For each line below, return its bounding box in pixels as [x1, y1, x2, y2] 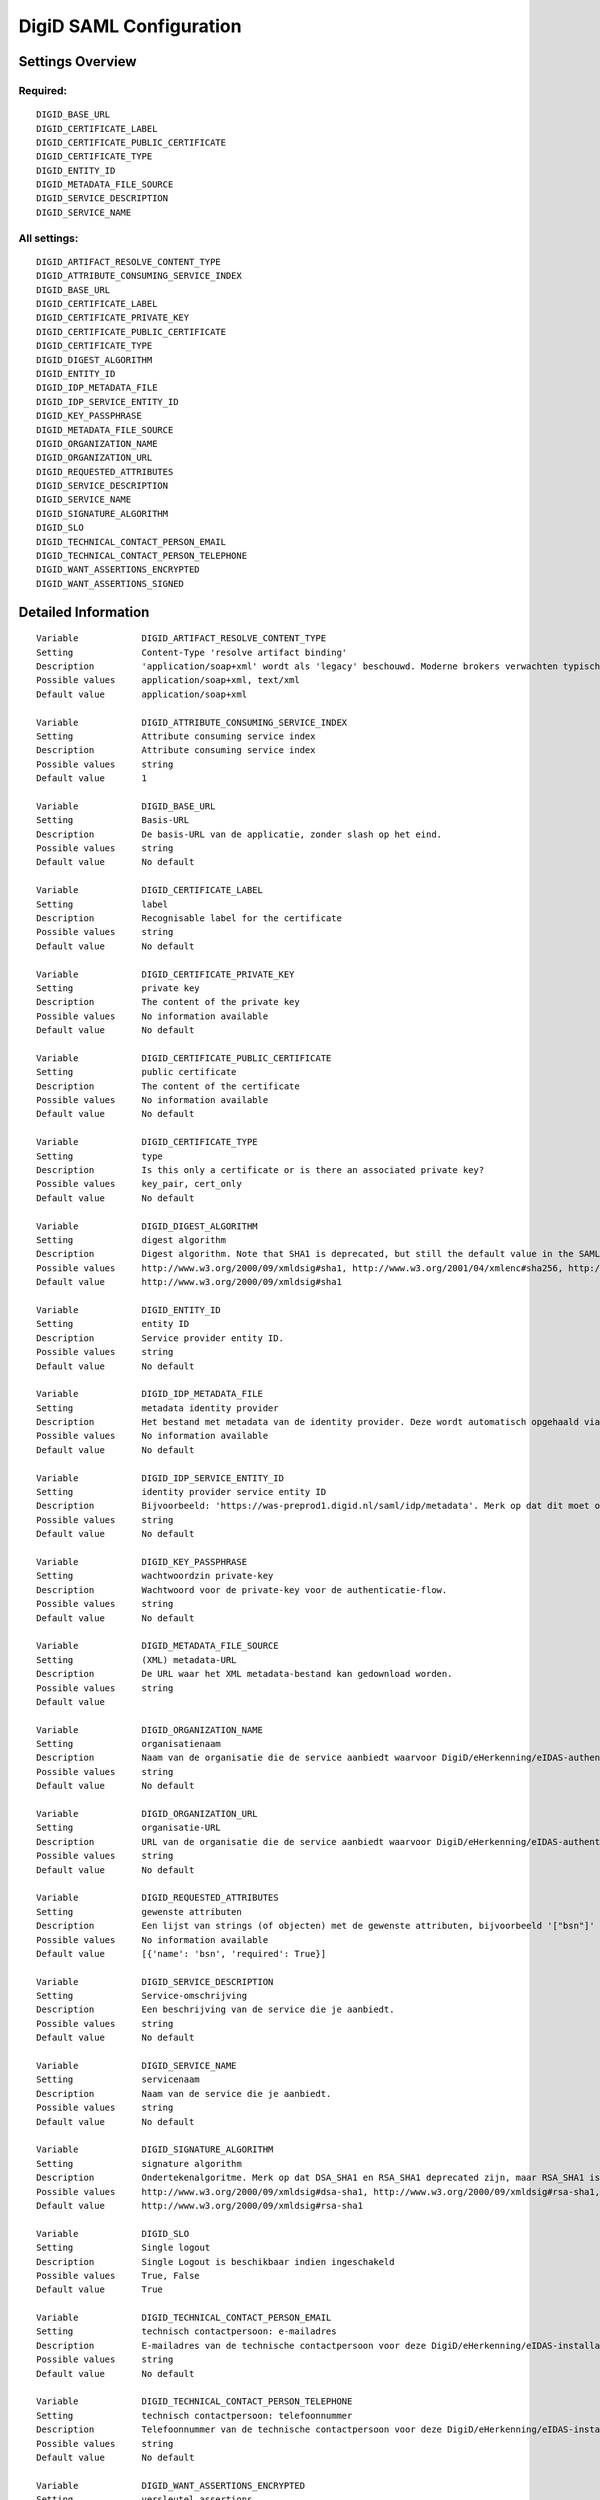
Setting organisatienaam [36, 1738, 222, 1750]
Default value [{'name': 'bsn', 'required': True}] [36, 1948, 327, 1959]
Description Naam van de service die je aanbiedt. [36, 2088, 332, 2099]
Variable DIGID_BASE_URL [36, 800, 216, 812]
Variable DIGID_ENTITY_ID [36, 1304, 222, 1315]
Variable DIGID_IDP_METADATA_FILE [36, 1388, 264, 1400]
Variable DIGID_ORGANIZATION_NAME [36, 1724, 264, 1735]
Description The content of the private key [36, 996, 300, 1008]
